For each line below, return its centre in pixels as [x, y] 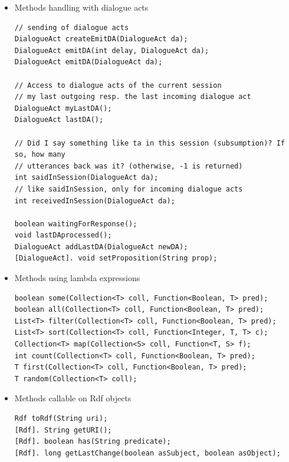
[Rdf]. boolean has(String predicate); [93, 442]
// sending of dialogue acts [72, 27]
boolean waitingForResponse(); [76, 224]
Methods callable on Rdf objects [73, 398]
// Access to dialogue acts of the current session [118, 85]
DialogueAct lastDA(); [59, 120]
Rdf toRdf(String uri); [61, 418]
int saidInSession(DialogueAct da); [86, 178]
